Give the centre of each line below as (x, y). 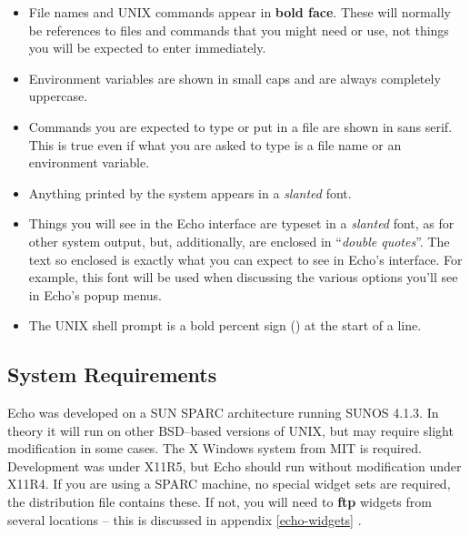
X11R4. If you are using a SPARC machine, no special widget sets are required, (229, 484)
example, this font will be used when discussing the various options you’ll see (243, 277)
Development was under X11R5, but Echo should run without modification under (235, 465)
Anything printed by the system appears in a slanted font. (190, 192)
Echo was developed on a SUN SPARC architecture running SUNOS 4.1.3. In (223, 413)
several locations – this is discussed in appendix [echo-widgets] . (185, 519)
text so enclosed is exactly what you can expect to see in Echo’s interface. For (245, 259)
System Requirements (112, 374)
